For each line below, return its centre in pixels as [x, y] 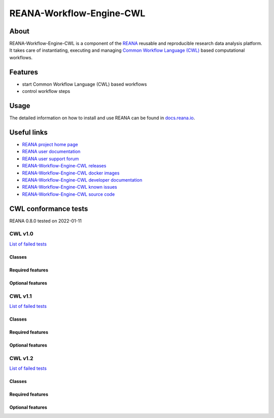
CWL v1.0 [22, 234]
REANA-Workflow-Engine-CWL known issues [70, 187]
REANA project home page [50, 144]
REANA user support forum [50, 159]
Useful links [29, 132]
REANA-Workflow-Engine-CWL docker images [71, 173]
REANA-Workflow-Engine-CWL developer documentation [82, 180]
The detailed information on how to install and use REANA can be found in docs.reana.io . [102, 118]
